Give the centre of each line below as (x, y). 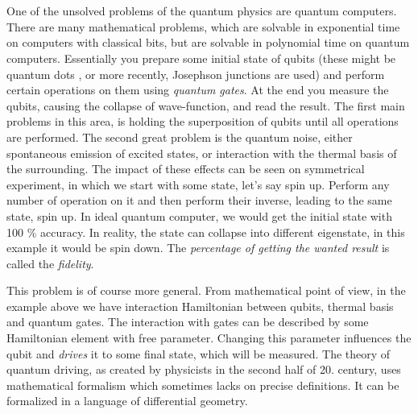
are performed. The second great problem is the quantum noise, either (180, 137)
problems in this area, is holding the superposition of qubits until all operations (203, 121)
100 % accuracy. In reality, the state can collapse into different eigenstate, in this (206, 232)
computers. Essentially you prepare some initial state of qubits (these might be (201, 58)
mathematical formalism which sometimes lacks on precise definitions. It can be (203, 385)
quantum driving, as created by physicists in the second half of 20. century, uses (204, 369)
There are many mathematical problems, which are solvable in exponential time (203, 26)
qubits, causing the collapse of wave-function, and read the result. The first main (206, 105)
